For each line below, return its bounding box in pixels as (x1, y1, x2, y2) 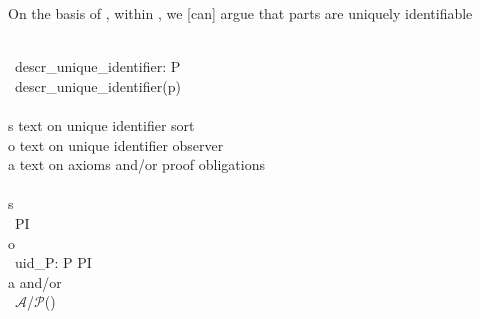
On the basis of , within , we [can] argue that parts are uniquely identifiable (8, 3, 473, 23)
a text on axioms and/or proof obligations (8, 154, 265, 175)
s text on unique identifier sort (8, 114, 195, 135)
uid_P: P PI (14, 252, 92, 273)
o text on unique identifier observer (8, 134, 224, 155)
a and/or (8, 271, 62, 292)
